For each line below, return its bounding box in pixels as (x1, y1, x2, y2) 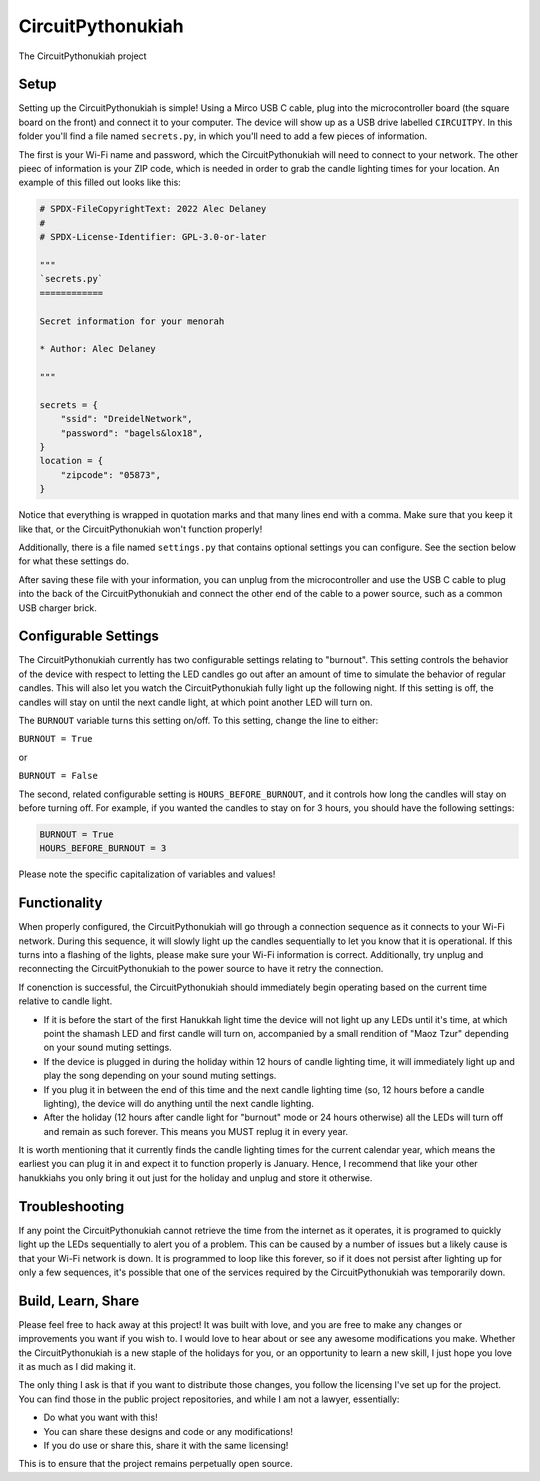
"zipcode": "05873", (60, 469, 162, 480)
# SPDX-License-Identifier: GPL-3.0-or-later (39, 231, 267, 243)
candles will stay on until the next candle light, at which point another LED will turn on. (18, 696, 374, 708)
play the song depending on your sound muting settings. (43, 1070, 277, 1082)
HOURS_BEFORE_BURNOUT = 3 (39, 843, 167, 854)
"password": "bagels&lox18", (60, 427, 204, 439)
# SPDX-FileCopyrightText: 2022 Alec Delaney (39, 203, 267, 215)
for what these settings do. (18, 555, 130, 567)
